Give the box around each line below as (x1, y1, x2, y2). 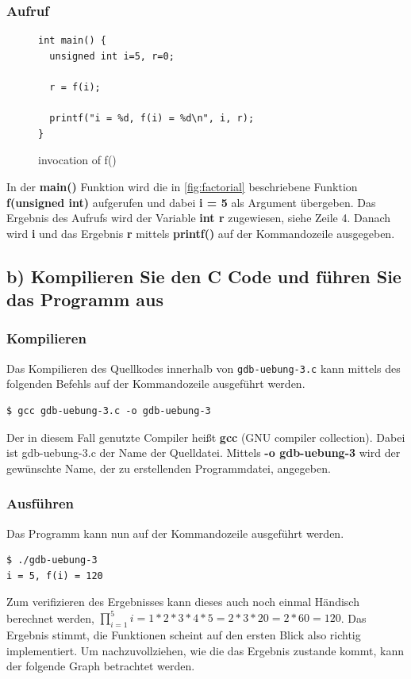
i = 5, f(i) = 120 (6, 570, 103, 581)
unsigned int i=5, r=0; (49, 50, 175, 62)
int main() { (38, 35, 106, 47)
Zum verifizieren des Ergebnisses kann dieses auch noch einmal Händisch (6, 593, 359, 610)
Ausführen (6, 493, 75, 513)
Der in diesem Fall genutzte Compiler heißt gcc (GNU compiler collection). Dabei (6, 428, 405, 445)
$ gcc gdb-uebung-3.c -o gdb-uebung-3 (6, 405, 211, 416)
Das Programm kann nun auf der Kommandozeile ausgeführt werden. (6, 524, 344, 541)
